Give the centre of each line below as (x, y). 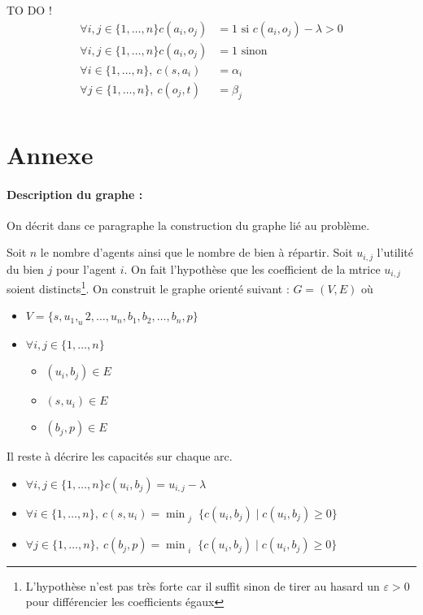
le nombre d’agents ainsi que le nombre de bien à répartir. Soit (196, 252)
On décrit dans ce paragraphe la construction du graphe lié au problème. (188, 225)
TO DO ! (29, 10)
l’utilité (395, 252)
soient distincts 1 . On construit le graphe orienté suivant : (148, 287)
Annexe (50, 154)
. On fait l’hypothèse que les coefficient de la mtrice (252, 269)
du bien (25, 269)
